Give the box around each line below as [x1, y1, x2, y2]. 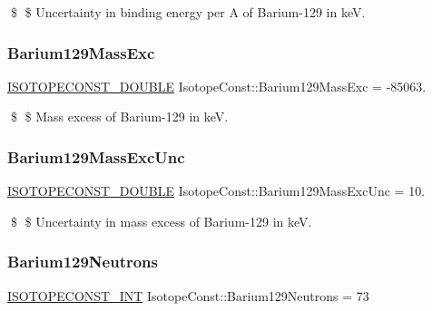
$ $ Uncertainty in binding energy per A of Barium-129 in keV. [10, 3, 366, 21]
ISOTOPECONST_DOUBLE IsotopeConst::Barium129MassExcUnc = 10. [7, 181, 426, 200]
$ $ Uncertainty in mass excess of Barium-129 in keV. [10, 211, 312, 230]
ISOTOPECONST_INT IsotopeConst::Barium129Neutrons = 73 [7, 286, 369, 305]
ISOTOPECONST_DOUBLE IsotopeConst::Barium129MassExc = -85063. [7, 76, 427, 95]
